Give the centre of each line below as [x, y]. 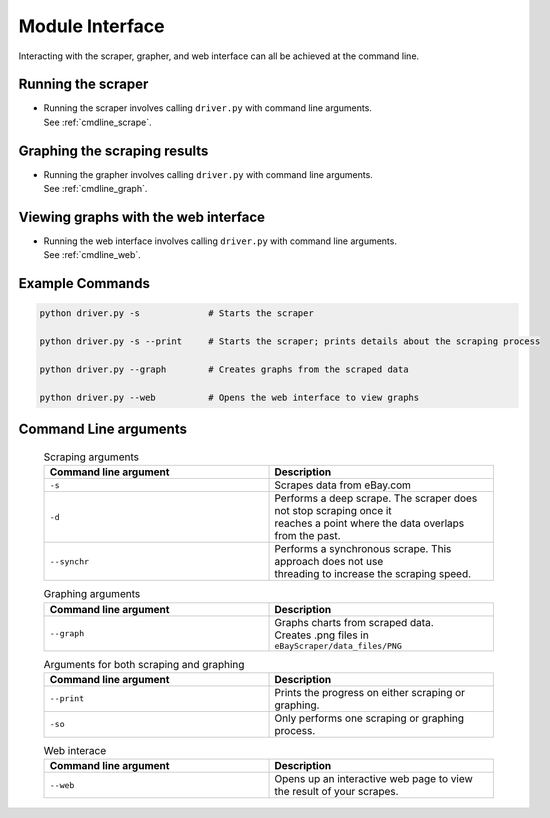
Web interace [75, 751]
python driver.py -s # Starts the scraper [176, 313]
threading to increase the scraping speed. [373, 574]
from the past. [307, 536]
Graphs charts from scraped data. [354, 622]
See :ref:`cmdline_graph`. [95, 189]
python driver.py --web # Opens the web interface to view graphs [229, 397]
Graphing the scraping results [113, 150]
